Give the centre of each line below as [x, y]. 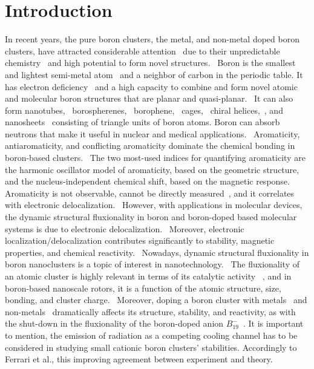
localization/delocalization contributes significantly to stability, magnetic [140, 240]
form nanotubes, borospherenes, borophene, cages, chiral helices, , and [144, 110]
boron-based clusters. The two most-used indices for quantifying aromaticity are [155, 158]
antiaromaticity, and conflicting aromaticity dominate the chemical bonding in [150, 145]
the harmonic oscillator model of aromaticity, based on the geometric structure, [152, 169]
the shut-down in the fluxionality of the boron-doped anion [114, 323]
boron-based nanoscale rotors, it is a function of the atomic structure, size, [143, 288]
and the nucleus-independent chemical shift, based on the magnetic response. [147, 181]
